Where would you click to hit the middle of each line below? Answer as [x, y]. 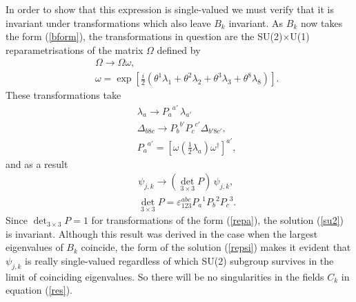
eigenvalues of [34, 247]
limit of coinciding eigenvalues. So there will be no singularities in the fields [165, 276]
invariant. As [256, 22]
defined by [179, 49]
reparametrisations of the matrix [75, 49]
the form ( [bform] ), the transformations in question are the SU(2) [144, 36]
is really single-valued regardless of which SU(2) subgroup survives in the [179, 261]
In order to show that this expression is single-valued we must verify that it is [170, 9]
